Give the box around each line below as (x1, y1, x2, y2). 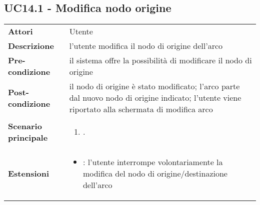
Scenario (8, 120, 42, 132)
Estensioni (8, 168, 49, 180)
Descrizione (8, 40, 54, 52)
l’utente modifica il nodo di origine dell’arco (69, 40, 223, 52)
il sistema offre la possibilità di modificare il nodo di (69, 54, 252, 66)
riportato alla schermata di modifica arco (69, 103, 213, 115)
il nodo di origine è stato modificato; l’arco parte (69, 80, 240, 92)
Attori (8, 25, 33, 37)
